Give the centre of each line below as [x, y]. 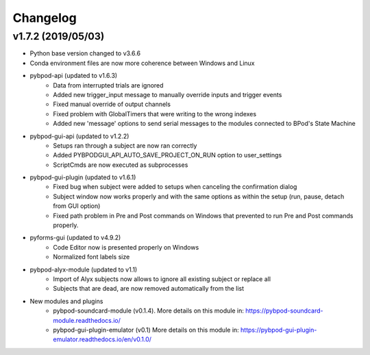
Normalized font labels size [91, 257]
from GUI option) [77, 206]
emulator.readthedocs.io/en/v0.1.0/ [102, 339]
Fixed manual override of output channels [112, 104]
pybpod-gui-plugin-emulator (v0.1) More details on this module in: [146, 330]
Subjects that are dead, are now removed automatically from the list [149, 289]
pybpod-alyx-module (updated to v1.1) [84, 269]
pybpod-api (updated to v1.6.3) [74, 76]
